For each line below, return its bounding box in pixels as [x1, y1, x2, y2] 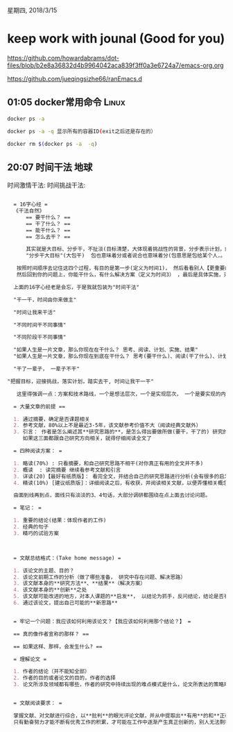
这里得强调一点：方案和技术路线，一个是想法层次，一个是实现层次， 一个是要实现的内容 [16, 390, 232, 397]
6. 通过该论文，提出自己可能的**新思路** [13, 599, 118, 606]
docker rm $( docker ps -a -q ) [7, 140, 98, 147]
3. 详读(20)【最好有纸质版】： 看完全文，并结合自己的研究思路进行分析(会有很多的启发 [13, 473, 230, 480]
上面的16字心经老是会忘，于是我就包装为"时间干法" [13, 283, 140, 290]
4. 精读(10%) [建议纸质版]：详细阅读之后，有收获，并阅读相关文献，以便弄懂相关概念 [13, 479, 229, 486]
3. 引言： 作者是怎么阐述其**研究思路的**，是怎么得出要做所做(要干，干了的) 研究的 [13, 429, 229, 435]
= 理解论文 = [13, 656, 47, 663]
